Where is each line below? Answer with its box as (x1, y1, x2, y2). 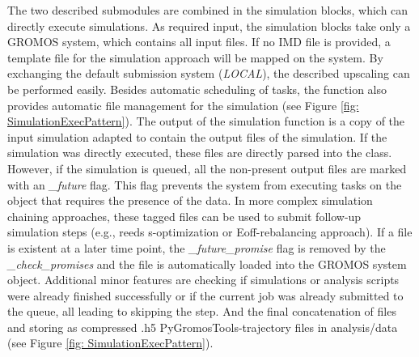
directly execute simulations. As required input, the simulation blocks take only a (7, 17, 411, 34)
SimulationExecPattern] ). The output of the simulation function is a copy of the (7, 113, 405, 130)
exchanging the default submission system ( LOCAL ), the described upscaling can (7, 65, 410, 82)
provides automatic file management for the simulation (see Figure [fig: (7, 96, 359, 113)
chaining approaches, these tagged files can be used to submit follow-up (7, 207, 362, 224)
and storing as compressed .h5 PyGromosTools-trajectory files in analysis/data (7, 318, 398, 335)
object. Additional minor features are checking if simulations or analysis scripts (7, 271, 400, 288)
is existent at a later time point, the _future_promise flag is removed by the (7, 239, 386, 256)
